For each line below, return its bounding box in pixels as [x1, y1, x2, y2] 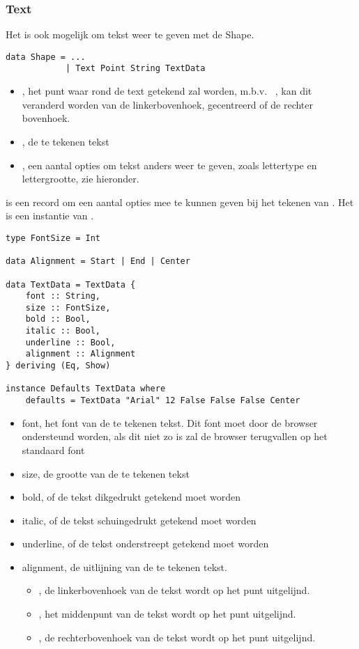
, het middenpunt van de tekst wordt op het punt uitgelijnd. [38, 607, 296, 621]
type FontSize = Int [6, 233, 101, 243]
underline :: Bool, [25, 337, 116, 347]
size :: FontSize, [25, 302, 111, 313]
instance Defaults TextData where [6, 384, 166, 394]
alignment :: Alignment [25, 349, 136, 359]
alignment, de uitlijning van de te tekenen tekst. [22, 559, 227, 574]
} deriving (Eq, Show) [6, 361, 111, 371]
